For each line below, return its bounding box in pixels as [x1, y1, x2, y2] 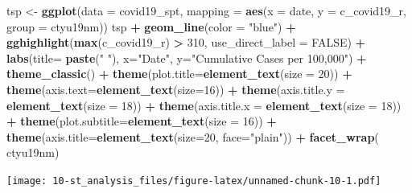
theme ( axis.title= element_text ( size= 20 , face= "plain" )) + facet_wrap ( [6, 128, 379, 145]
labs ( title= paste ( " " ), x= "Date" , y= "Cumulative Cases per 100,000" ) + [6, 49, 367, 66]
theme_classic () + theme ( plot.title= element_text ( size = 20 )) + [6, 65, 352, 82]
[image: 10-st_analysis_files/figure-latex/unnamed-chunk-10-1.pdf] [6, 175, 381, 187]
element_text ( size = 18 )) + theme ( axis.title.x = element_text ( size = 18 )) [6, 96, 402, 113]
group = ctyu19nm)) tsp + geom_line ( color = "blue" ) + [6, 18, 296, 35]
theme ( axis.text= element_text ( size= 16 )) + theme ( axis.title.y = [6, 80, 345, 97]
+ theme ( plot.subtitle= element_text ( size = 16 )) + [6, 113, 277, 129]
